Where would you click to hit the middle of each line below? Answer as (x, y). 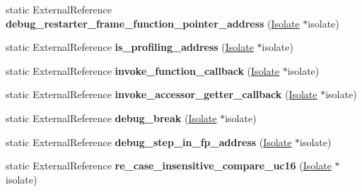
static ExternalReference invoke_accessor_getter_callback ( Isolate (162, 94)
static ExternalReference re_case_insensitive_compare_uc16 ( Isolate (169, 166)
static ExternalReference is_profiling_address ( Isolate (130, 47)
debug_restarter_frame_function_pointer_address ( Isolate (153, 23)
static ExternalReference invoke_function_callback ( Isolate (143, 70)
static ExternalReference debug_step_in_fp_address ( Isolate (149, 142)
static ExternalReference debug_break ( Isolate (111, 118)
